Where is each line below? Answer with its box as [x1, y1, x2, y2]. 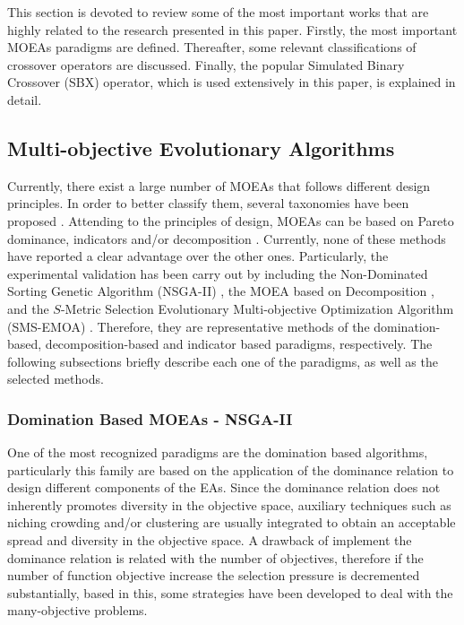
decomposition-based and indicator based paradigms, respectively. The [45, 334, 433, 353]
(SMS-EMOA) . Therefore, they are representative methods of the [7, 317, 370, 335]
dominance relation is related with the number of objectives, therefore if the [7, 548, 424, 567]
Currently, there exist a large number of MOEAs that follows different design [7, 176, 431, 195]
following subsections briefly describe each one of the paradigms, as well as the [7, 352, 438, 370]
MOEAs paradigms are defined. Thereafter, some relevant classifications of [7, 38, 417, 56]
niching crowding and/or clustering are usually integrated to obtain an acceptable [7, 513, 456, 532]
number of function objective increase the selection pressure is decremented [7, 566, 420, 585]
